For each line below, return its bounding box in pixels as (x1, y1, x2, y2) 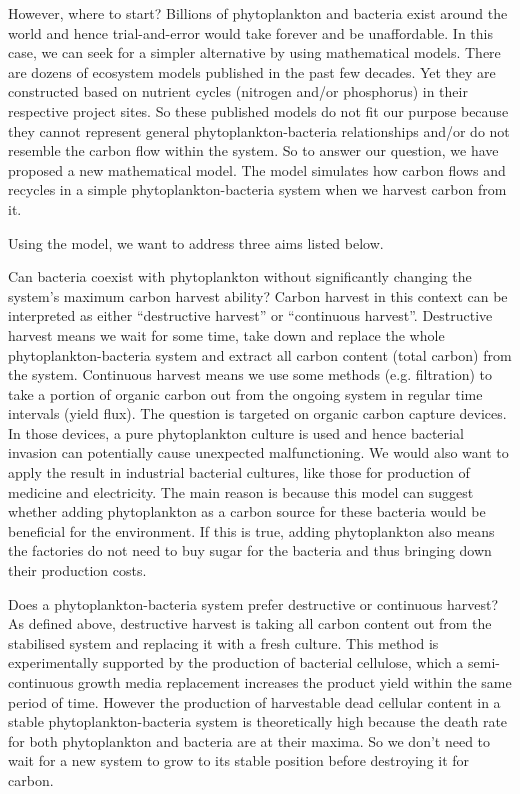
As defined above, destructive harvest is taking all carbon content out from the (8, 613, 492, 634)
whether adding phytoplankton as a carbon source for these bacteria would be (8, 501, 486, 522)
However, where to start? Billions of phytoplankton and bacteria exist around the (8, 3, 508, 23)
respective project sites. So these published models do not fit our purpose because (8, 100, 509, 121)
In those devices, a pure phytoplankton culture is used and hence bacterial (8, 422, 464, 443)
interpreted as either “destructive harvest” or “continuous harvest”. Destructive (8, 305, 493, 326)
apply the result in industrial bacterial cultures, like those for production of (8, 462, 470, 483)
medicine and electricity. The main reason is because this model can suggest (8, 481, 474, 502)
